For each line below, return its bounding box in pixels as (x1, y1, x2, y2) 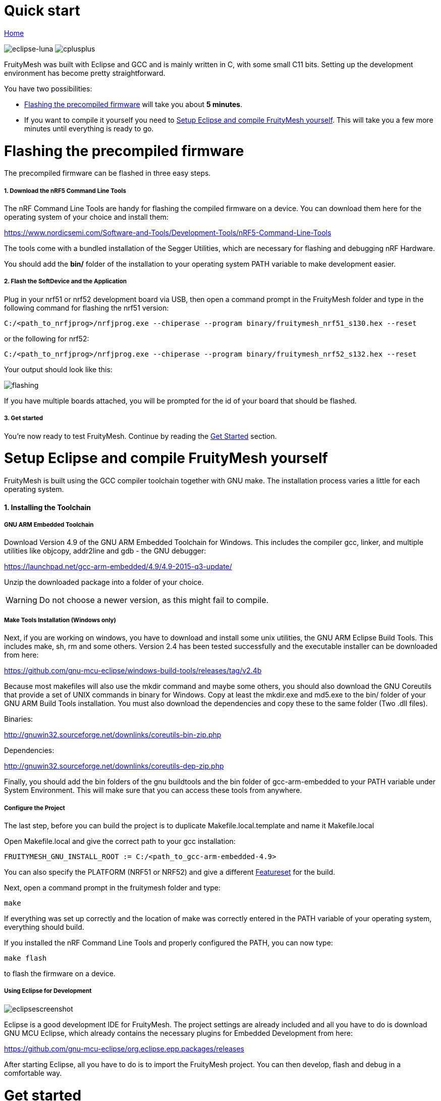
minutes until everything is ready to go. (24, 124, 154, 133)
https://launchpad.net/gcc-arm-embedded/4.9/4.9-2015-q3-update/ (4, 562, 232, 571)
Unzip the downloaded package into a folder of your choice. (4, 578, 204, 587)
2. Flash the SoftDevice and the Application (4, 278, 127, 285)
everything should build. (4, 923, 84, 932)
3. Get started (4, 415, 43, 422)
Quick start (4, 2, 80, 19)
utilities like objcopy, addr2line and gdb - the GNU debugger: (4, 546, 206, 556)
